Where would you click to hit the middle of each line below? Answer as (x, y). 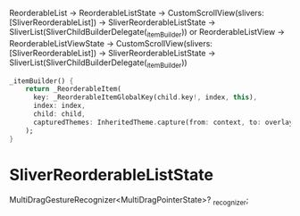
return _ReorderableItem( (74, 89)
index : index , (59, 106)
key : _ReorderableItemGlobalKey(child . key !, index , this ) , (145, 97)
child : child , (59, 114)
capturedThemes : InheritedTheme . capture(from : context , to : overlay (163, 122)
